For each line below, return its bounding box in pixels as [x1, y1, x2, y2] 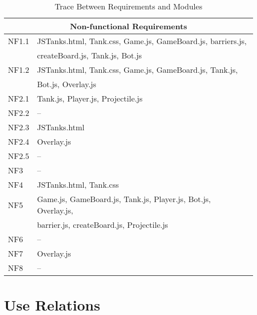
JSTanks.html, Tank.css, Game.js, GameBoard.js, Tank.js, [37, 64, 238, 75]
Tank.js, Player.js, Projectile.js [37, 93, 143, 104]
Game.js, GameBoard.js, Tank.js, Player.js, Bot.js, [37, 193, 211, 205]
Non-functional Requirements [70, 20, 187, 32]
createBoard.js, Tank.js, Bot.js [37, 50, 142, 61]
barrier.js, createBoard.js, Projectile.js [37, 219, 168, 230]
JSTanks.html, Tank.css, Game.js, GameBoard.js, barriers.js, [37, 35, 247, 47]
